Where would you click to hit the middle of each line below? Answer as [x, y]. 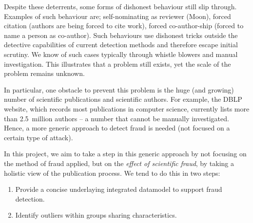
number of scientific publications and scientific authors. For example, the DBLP [123, 99]
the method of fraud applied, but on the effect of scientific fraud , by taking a [119, 163]
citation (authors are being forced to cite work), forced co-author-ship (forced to [124, 26]
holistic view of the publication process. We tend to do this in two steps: [112, 173]
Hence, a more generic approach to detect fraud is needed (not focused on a [117, 128]
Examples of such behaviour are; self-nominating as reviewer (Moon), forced [117, 16]
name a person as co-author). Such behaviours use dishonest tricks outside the [121, 35]
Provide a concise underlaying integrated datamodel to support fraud [119, 189]
